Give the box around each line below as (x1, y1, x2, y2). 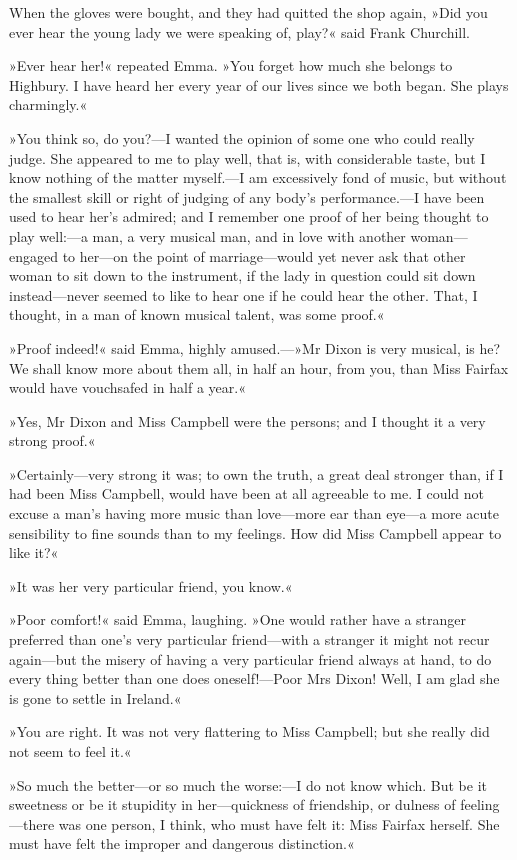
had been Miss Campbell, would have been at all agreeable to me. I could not (9, 483, 485, 504)
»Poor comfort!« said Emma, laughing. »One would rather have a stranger (9, 609, 466, 630)
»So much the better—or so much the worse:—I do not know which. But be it (9, 774, 487, 795)
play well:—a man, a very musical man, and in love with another (9, 225, 406, 246)
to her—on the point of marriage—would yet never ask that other (62, 245, 466, 266)
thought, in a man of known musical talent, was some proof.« (9, 304, 385, 325)
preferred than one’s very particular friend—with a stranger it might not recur (9, 629, 490, 650)
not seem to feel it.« (9, 741, 132, 761)
